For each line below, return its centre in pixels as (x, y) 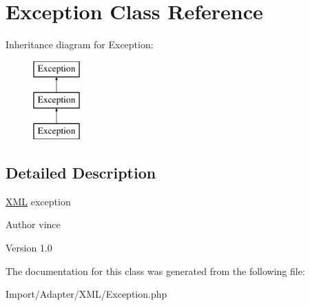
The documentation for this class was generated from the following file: (155, 271)
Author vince (33, 224)
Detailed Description (81, 173)
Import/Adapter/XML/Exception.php (86, 294)
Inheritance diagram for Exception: (80, 44)
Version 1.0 (29, 248)
